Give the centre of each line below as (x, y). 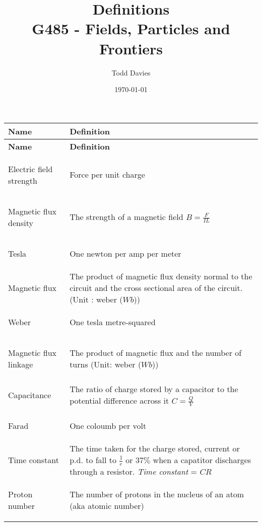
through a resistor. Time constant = (134, 472)
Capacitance (30, 395)
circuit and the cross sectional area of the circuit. (156, 287)
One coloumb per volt (108, 425)
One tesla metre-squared (113, 322)
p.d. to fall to (93, 460)
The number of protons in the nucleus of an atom (157, 494)
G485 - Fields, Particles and (131, 28)
